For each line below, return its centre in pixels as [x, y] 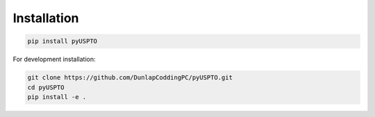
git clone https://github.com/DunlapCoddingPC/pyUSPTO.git [130, 78]
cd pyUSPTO [46, 87]
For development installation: [54, 60]
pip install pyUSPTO [62, 41]
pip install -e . [57, 97]
